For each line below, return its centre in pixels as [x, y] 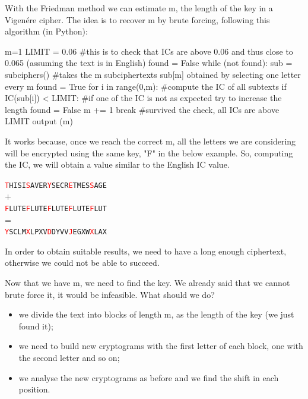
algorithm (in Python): [46, 31]
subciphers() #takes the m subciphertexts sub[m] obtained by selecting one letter [153, 74]
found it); [36, 326]
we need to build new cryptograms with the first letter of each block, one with [161, 346]
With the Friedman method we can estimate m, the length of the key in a [139, 8]
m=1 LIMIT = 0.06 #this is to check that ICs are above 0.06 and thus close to [149, 51]
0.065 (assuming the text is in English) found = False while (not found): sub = [149, 63]
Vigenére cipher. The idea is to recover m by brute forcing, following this [137, 19]
